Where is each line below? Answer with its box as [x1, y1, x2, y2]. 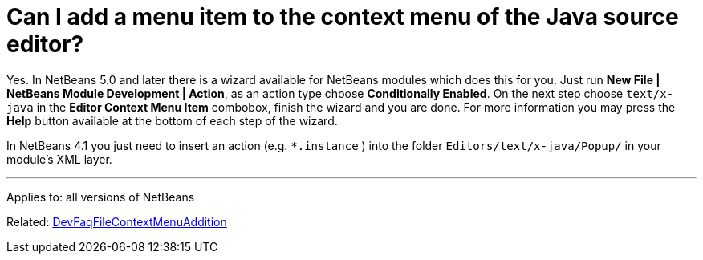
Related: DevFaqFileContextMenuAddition [6, 214, 227, 229]
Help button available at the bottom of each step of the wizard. [6, 113, 338, 128]
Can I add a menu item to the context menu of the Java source [6, 3, 679, 30]
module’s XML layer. [6, 152, 112, 166]
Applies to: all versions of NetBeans [6, 189, 195, 204]
